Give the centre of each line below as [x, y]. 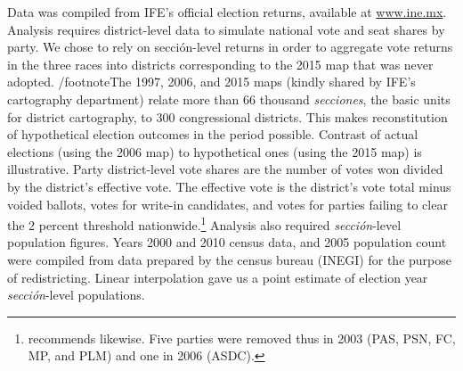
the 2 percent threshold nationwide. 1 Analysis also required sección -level [204, 223]
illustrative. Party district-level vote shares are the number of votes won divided [225, 169]
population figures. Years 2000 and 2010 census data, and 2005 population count [227, 242]
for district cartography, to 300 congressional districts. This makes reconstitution [227, 116]
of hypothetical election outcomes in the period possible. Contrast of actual [213, 134]
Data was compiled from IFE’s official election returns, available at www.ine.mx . [227, 12]
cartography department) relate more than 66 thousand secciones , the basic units [229, 99]
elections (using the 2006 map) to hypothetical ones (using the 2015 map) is [215, 151]
